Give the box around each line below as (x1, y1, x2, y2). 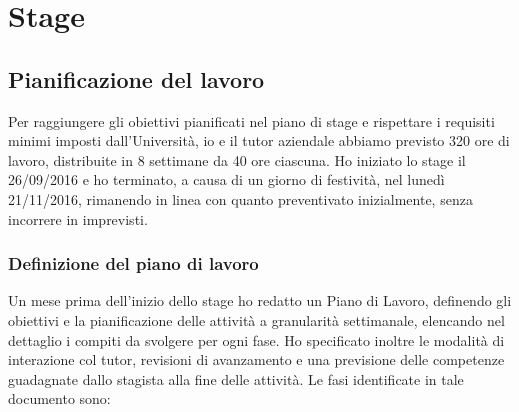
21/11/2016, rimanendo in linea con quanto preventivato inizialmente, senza (8, 188, 473, 209)
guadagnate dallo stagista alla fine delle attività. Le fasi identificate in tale (8, 368, 464, 389)
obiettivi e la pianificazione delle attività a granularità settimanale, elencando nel (8, 309, 505, 330)
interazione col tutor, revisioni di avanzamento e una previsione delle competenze (8, 349, 505, 370)
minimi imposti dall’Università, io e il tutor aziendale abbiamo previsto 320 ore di (8, 130, 510, 151)
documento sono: (8, 388, 111, 409)
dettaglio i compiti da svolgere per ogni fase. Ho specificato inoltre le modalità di (8, 329, 505, 350)
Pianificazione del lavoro (8, 63, 265, 94)
